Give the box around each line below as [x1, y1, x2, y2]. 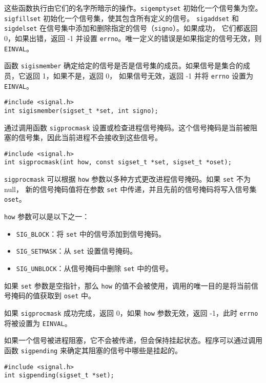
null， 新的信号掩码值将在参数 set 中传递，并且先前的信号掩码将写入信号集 [4, 183, 257, 194]
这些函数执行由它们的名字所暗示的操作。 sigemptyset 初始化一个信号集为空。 [4, 3, 262, 13]
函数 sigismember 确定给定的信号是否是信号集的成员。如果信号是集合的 [4, 60, 243, 71]
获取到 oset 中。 [39, 290, 95, 301]
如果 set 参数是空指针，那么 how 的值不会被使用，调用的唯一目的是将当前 [4, 280, 251, 291]
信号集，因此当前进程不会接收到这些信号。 [18, 132, 162, 143]
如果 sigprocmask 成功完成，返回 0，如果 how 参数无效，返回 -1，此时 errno [4, 308, 258, 318]
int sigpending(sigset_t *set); [4, 372, 114, 379]
